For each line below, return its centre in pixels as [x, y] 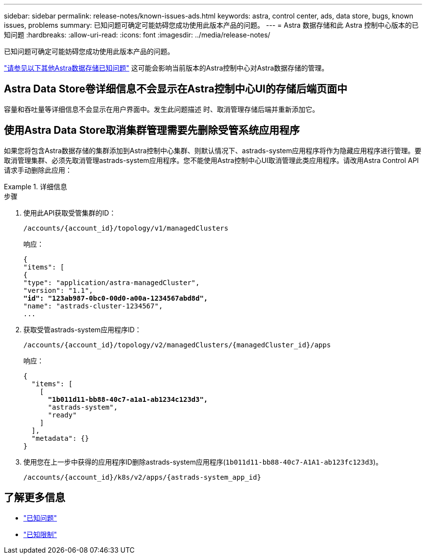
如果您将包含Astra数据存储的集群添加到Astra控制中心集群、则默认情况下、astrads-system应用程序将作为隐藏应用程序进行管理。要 [213, 150]
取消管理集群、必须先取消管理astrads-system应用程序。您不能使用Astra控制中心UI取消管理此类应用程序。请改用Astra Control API [212, 160]
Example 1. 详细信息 [35, 186]
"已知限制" [40, 534]
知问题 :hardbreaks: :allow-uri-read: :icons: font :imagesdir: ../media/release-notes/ [137, 35]
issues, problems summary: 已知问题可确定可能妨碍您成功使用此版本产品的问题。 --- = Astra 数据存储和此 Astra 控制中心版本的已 [211, 25]
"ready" [62, 415]
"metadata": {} [60, 438]
